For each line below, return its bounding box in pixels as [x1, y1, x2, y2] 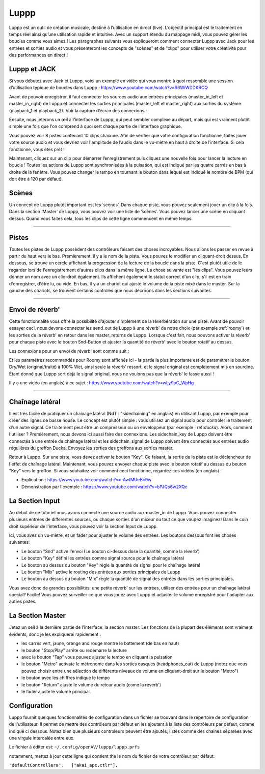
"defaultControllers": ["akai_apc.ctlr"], [9, 763, 118, 768]
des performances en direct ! [9, 52, 68, 58]
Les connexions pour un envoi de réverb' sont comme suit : [9, 348, 130, 354]
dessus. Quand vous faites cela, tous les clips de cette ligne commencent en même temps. [9, 216, 193, 221]
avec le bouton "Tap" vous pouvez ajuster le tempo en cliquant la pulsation [21, 654, 173, 660]
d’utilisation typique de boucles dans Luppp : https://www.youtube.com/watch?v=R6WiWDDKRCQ [9, 85, 208, 91]
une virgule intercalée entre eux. [9, 735, 75, 741]
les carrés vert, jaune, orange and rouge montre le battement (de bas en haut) [21, 640, 179, 647]
